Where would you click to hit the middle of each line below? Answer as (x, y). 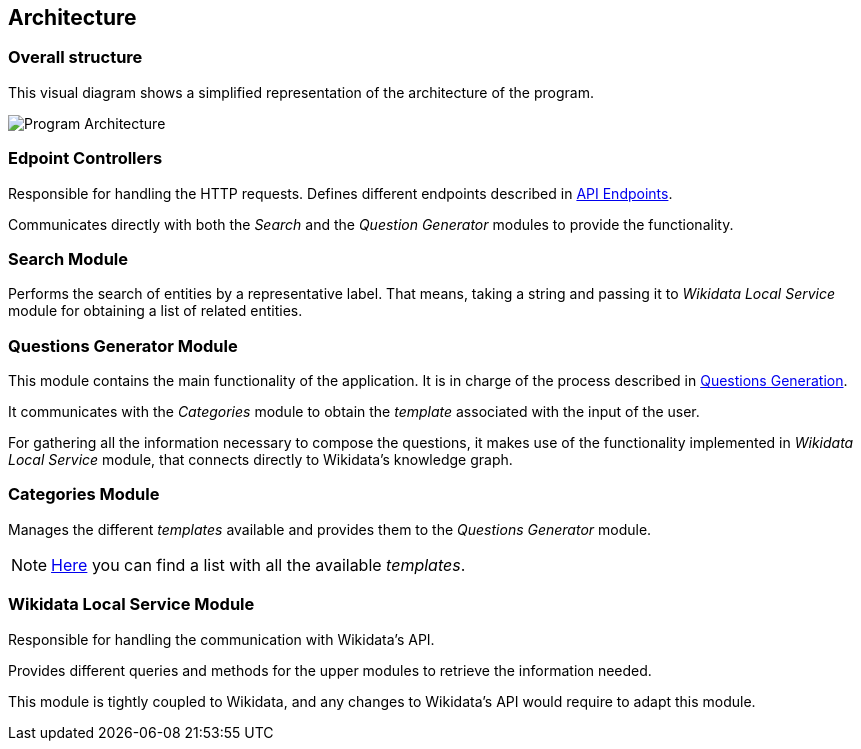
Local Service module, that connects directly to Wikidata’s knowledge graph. (260, 460)
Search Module (68, 258)
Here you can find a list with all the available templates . (258, 564)
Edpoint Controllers (85, 158)
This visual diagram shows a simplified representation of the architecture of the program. (301, 92)
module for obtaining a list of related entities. (155, 311)
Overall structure (75, 57)
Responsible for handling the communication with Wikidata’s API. (221, 639)
